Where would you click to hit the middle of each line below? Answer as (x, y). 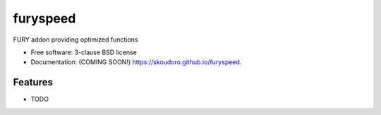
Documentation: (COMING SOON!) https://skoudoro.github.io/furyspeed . (136, 62)
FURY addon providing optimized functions (75, 40)
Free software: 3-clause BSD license (84, 52)
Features (33, 82)
